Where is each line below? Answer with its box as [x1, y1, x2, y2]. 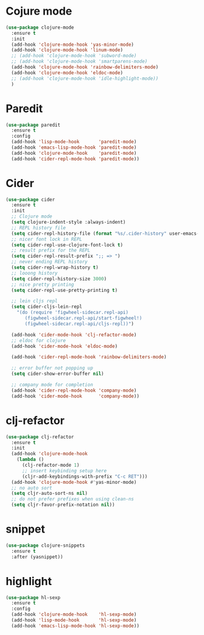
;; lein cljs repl [11, 298, 58, 304]
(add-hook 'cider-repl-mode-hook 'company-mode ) [11, 387, 137, 394]
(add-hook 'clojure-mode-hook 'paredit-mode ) [11, 150, 137, 156]
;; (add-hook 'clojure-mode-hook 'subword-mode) [11, 53, 137, 59]
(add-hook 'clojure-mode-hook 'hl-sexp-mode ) [11, 611, 137, 618]
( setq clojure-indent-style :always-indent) [11, 219, 126, 225]
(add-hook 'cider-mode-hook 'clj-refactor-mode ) [11, 332, 137, 338]
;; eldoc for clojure [11, 337, 66, 344]
